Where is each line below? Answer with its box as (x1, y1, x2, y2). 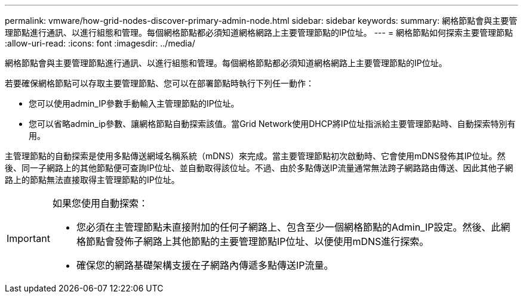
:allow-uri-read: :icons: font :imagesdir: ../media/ (5, 38, 195, 48)
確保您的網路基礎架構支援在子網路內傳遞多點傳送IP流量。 (76, 259, 334, 271)
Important (7, 232, 50, 244)
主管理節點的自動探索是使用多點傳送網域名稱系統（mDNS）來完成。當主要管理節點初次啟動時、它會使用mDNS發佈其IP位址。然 (5, 151, 506, 161)
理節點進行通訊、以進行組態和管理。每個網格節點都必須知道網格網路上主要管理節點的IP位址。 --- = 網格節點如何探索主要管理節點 (5, 27, 513, 38)
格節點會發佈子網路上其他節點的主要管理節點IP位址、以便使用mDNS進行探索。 (76, 235, 429, 247)
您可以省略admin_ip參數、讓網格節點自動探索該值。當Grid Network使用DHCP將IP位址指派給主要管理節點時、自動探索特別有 (29, 119, 516, 129)
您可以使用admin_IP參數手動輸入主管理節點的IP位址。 (29, 98, 239, 108)
